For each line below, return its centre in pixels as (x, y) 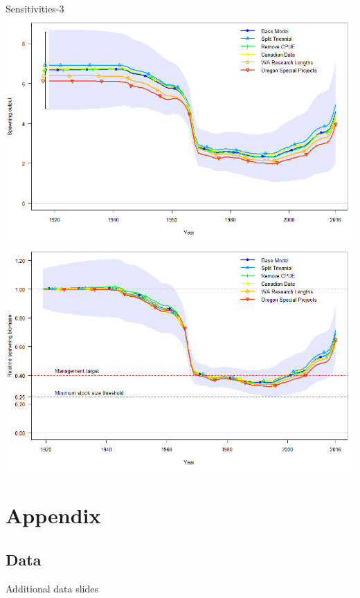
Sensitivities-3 (35, 8)
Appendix (53, 515)
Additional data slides (52, 588)
